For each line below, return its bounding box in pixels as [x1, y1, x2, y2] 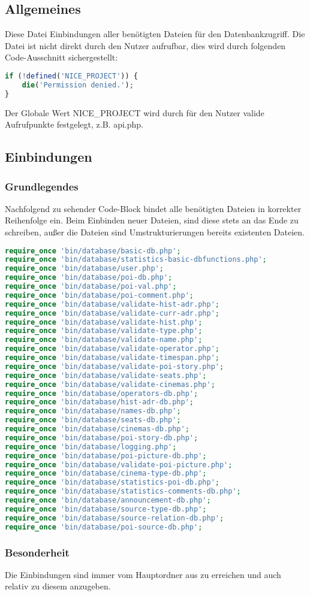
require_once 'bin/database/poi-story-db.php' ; [5, 433, 198, 442]
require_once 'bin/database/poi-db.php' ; [5, 273, 173, 282]
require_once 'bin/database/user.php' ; [5, 264, 164, 273]
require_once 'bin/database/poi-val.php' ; [5, 282, 177, 291]
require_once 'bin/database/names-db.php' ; [5, 407, 181, 416]
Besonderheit [5, 544, 70, 559]
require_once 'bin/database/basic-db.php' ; [5, 246, 181, 255]
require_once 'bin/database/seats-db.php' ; [5, 416, 181, 425]
